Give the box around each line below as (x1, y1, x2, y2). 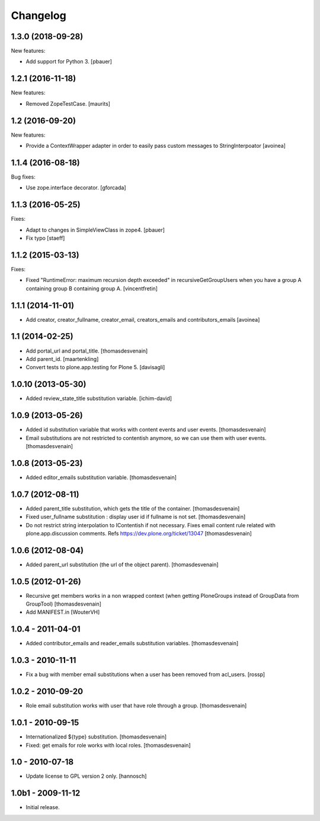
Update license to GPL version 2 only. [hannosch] (25, 772, 147, 780)
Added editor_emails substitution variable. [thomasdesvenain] (25, 474, 177, 481)
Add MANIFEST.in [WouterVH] (25, 608, 100, 616)
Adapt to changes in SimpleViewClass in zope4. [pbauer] (25, 226, 165, 233)
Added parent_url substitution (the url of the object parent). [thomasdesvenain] (25, 561, 219, 568)
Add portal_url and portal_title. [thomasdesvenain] (25, 347, 148, 354)
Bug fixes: (11, 173, 36, 180)
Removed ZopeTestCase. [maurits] (25, 100, 111, 107)
